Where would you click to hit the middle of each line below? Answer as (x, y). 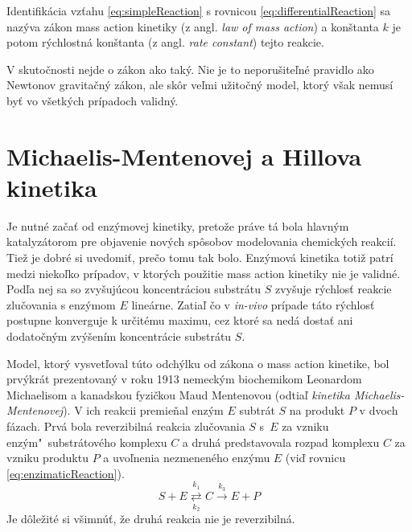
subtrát (257, 410)
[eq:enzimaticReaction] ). (66, 473)
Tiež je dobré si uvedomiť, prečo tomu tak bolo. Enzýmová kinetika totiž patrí (200, 258)
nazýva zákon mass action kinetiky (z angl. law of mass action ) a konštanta (193, 26)
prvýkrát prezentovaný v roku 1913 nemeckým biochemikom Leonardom (184, 379)
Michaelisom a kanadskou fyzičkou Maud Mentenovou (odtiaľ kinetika (178, 394)
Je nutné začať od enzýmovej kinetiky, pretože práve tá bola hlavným (178, 225)
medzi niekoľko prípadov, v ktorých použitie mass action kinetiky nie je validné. (204, 273)
